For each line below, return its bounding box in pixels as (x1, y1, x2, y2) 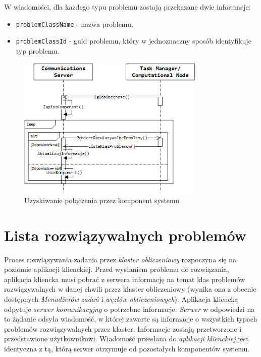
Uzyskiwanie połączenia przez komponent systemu (24, 194, 180, 205)
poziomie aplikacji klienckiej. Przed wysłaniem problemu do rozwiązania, (4, 264, 229, 274)
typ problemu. (16, 45, 60, 56)
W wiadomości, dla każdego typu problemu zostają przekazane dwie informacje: (4, 2, 251, 12)
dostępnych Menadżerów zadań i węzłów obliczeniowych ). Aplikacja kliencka (4, 294, 238, 304)
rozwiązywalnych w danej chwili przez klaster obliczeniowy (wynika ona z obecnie (4, 284, 256, 294)
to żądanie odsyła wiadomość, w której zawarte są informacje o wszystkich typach (4, 313, 257, 324)
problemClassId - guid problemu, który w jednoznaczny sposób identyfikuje (16, 35, 251, 46)
